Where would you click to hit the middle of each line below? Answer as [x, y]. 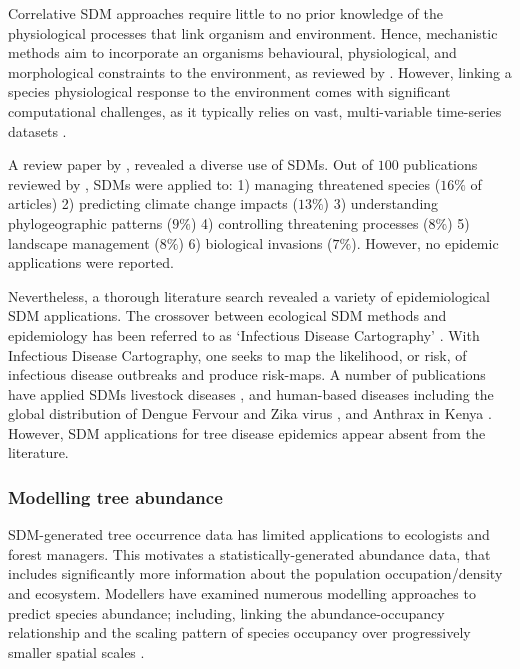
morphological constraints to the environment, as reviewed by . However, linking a [260, 71]
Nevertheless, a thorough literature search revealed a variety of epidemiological [249, 295]
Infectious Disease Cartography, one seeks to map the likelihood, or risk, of [237, 354]
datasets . [37, 130]
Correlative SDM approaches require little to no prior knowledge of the [225, 13]
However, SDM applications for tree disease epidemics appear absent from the [247, 432]
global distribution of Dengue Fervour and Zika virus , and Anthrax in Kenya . [250, 413]
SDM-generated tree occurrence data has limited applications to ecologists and [249, 534]
